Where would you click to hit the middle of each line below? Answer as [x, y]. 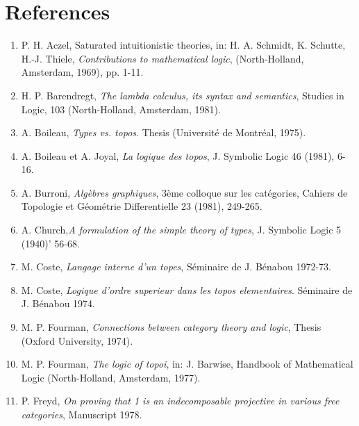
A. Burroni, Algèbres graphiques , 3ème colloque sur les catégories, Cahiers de [184, 192]
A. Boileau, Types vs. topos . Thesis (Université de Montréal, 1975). [164, 132]
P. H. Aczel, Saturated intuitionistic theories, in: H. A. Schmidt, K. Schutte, [183, 45]
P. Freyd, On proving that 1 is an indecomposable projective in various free [180, 401]
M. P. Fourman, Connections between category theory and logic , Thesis [171, 327]
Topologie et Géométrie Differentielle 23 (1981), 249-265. [142, 206]
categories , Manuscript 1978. [82, 414]
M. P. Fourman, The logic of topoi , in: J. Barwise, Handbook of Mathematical [187, 364]
